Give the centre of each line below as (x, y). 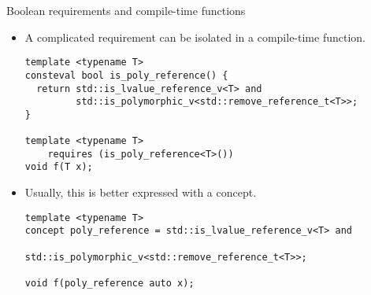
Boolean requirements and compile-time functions (126, 10)
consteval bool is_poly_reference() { (126, 75)
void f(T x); (59, 167)
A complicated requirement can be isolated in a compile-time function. (195, 37)
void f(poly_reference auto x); (109, 283)
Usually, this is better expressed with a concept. (141, 192)
